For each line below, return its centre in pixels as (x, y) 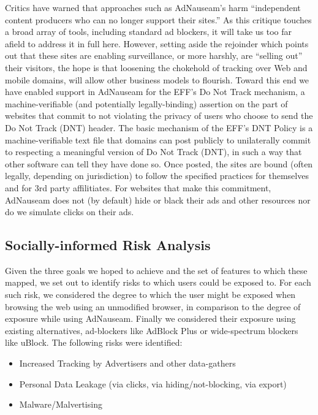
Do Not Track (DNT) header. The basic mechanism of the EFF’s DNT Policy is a (159, 127)
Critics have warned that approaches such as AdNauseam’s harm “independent (153, 7)
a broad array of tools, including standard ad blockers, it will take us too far (149, 32)
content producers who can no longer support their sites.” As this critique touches (158, 19)
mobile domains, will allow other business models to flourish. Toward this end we (157, 79)
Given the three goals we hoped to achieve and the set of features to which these (156, 270)
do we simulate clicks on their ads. (70, 212)
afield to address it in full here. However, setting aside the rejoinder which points (157, 43)
